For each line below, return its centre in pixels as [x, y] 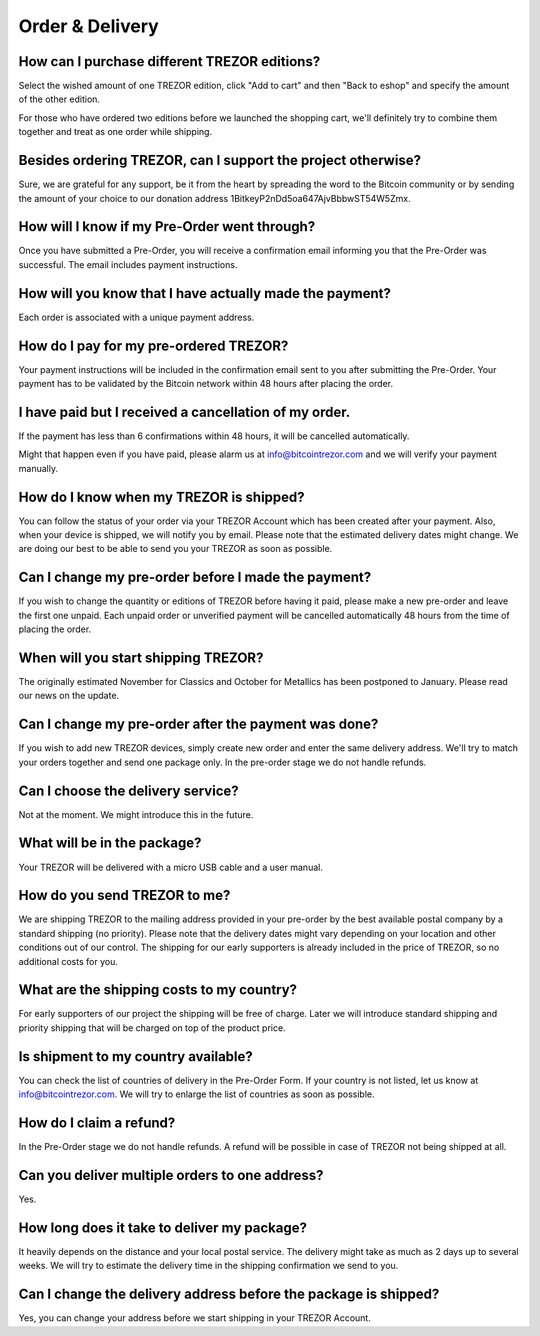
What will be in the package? [110, 843]
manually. [38, 468]
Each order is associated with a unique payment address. [136, 317]
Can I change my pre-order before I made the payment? [195, 577]
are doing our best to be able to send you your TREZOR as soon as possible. [175, 549]
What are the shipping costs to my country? [158, 990]
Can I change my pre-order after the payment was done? [198, 724]
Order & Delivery [88, 26]
